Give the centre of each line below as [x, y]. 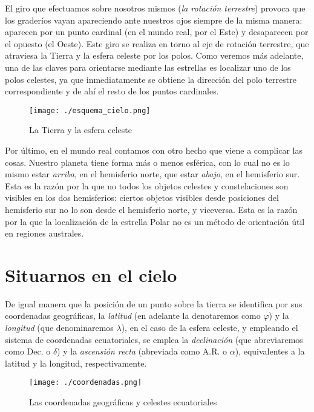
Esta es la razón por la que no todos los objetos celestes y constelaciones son [147, 185]
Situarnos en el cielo [91, 274]
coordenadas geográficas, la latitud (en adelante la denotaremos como [133, 316]
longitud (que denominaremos [59, 328]
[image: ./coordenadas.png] [86, 383]
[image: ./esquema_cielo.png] [90, 110]
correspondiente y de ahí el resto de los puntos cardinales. [112, 91]
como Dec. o [28, 351]
